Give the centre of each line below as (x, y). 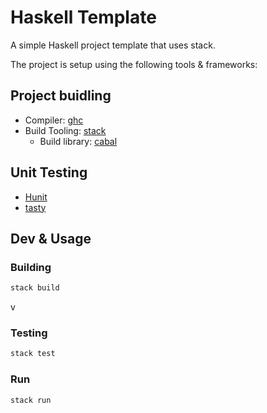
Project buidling (61, 96)
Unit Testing (49, 172)
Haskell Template (83, 17)
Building (31, 267)
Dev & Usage (51, 238)
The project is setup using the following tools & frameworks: (134, 64)
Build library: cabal (78, 141)
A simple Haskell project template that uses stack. (113, 45)
